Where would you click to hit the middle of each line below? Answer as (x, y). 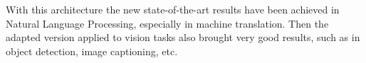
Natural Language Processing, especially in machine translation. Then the (167, 23)
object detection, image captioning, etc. (92, 51)
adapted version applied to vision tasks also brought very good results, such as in (183, 37)
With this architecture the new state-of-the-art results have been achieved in (173, 9)
